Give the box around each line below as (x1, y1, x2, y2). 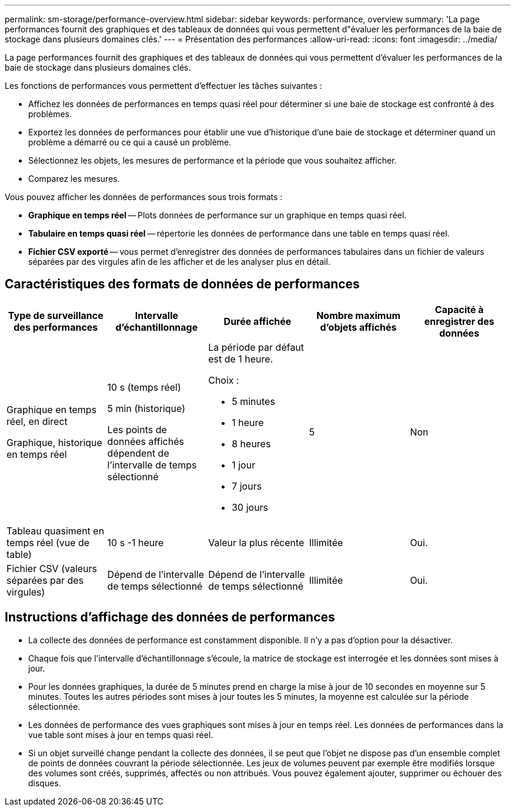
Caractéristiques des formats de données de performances (5, 277, 360, 292)
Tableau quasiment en (6, 524, 105, 537)
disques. (28, 777, 61, 788)
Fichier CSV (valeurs (6, 562, 98, 574)
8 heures (232, 437, 271, 450)
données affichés (107, 435, 184, 447)
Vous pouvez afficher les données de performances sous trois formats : (5, 192, 283, 202)
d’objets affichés (320, 321, 397, 333)
